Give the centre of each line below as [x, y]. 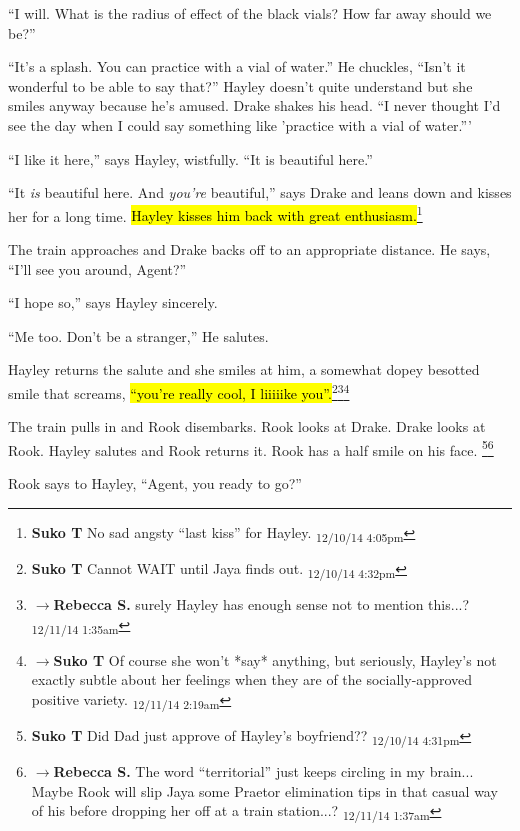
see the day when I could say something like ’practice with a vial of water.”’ [240, 124]
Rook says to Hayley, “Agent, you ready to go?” [155, 483]
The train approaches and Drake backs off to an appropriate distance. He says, [249, 249]
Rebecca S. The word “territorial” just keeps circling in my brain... [263, 771]
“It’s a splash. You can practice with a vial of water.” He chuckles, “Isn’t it [237, 66]
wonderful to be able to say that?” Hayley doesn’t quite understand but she [240, 85]
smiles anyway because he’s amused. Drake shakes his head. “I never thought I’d [254, 105]
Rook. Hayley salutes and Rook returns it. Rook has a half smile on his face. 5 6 [251, 448]
